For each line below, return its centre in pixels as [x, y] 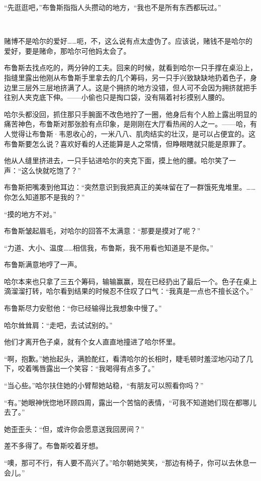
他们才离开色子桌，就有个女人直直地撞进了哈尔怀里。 [92, 342]
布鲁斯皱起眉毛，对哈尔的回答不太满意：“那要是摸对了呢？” [102, 231]
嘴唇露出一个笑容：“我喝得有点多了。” [93, 368]
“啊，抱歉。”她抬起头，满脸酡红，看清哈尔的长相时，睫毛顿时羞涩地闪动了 [125, 358]
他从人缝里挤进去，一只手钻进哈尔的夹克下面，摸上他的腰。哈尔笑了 [116, 160]
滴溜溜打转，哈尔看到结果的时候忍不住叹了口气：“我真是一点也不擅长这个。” [129, 291]
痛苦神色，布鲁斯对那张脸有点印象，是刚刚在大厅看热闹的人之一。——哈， [127, 124]
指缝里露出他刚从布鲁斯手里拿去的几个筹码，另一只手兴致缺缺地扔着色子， [127, 77]
